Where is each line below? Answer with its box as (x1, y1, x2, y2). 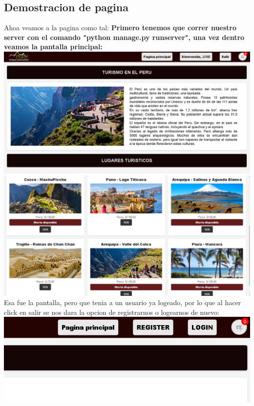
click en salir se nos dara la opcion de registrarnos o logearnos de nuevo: (4, 307, 219, 317)
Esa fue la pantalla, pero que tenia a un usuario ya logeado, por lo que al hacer (4, 297, 241, 308)
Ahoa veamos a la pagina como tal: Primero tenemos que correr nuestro (4, 22, 237, 33)
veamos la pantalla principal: (4, 41, 103, 52)
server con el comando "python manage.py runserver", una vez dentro (4, 32, 245, 42)
